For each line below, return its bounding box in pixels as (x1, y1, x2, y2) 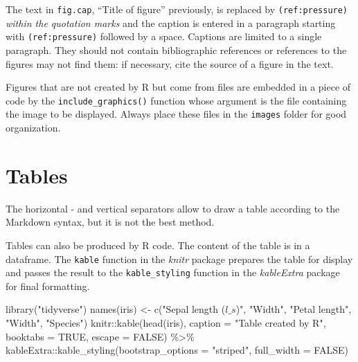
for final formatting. (6, 278, 90, 293)
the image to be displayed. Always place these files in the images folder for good (6, 107, 347, 121)
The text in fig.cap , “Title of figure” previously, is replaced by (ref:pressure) (6, 2, 348, 16)
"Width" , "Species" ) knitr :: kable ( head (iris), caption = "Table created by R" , (6, 316, 326, 329)
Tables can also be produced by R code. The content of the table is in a (6, 237, 310, 252)
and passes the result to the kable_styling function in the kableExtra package (6, 265, 340, 280)
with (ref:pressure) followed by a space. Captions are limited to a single (6, 29, 322, 44)
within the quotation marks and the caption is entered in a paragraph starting (6, 15, 336, 30)
